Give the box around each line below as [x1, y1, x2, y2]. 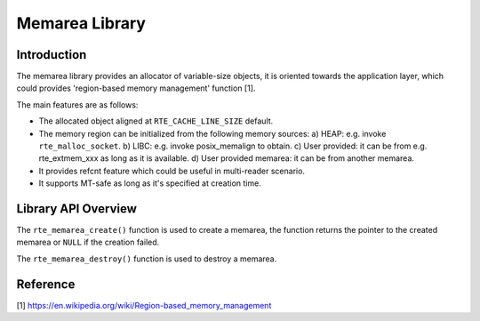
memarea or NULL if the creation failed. [16, 237, 160, 248]
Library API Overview [16, 201, 138, 216]
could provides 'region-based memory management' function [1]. [16, 83, 256, 93]
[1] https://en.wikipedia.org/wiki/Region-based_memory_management [16, 300, 272, 310]
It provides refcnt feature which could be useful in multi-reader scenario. [38, 165, 306, 176]
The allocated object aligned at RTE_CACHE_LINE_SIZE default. [38, 116, 274, 126]
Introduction [16, 47, 87, 62]
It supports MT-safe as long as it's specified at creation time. [38, 178, 261, 189]
